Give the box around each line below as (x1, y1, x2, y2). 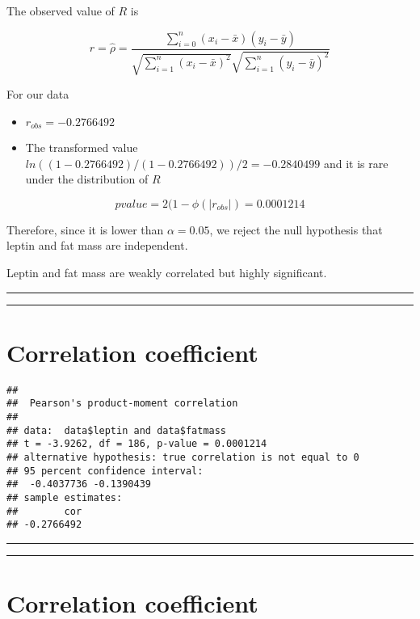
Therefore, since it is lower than (6, 221, 164, 238)
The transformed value (25, 139, 138, 156)
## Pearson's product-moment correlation (6, 398, 238, 410)
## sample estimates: (6, 492, 123, 503)
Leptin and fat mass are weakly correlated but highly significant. (6, 264, 327, 281)
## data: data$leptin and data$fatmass (6, 424, 227, 436)
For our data (6, 86, 69, 103)
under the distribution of (25, 171, 149, 187)
